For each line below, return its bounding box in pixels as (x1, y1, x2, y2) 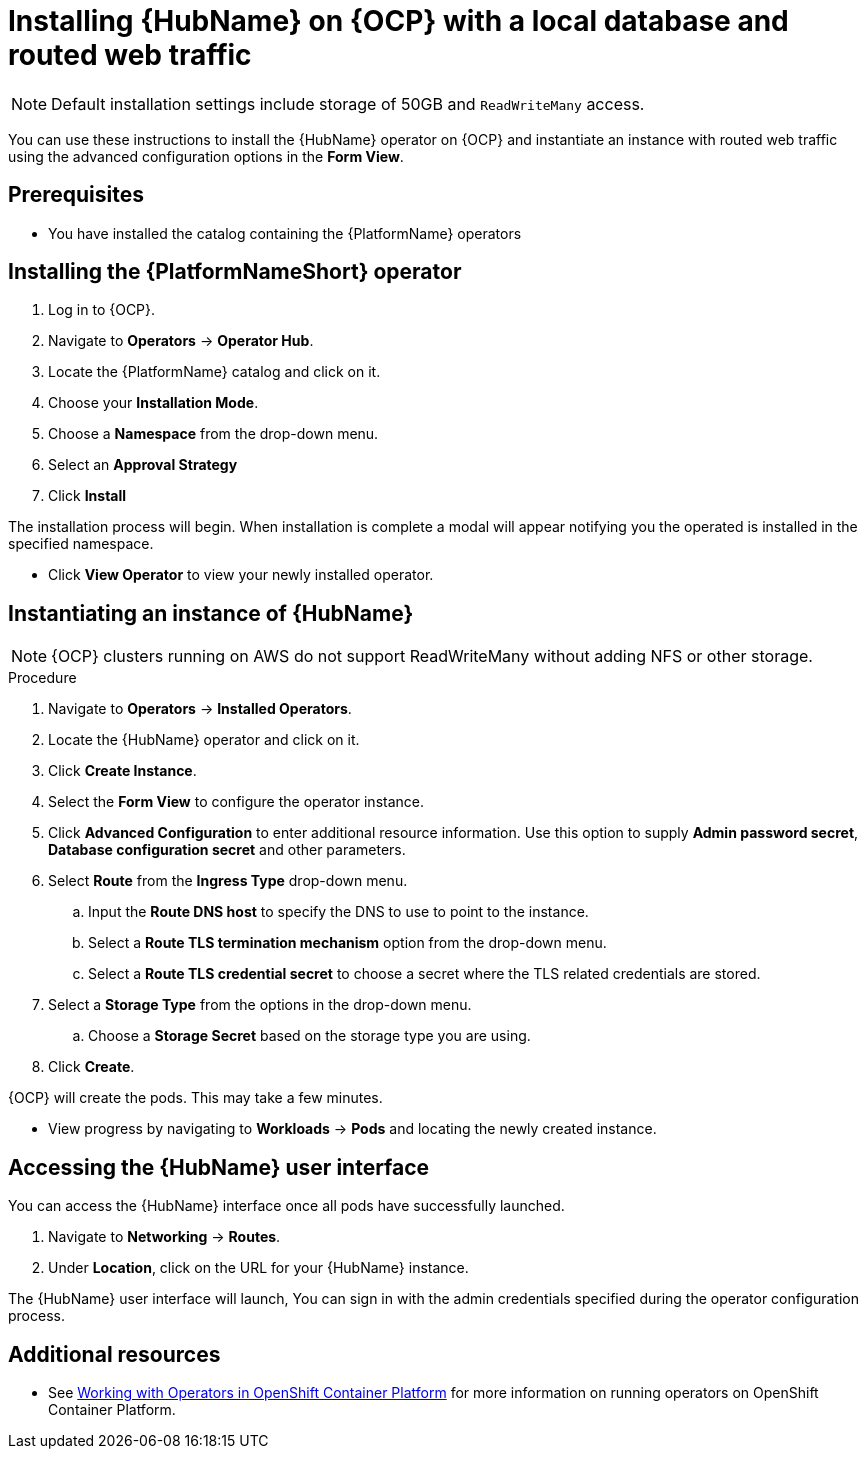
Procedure (8, 669, 77, 687)
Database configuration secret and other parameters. (48, 841, 406, 859)
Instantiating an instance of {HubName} (8, 600, 414, 626)
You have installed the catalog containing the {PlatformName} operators (48, 224, 522, 242)
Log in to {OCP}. (48, 301, 156, 319)
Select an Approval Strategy (48, 456, 238, 474)
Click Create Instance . (48, 762, 197, 780)
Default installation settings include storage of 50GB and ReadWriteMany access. (51, 93, 645, 114)
